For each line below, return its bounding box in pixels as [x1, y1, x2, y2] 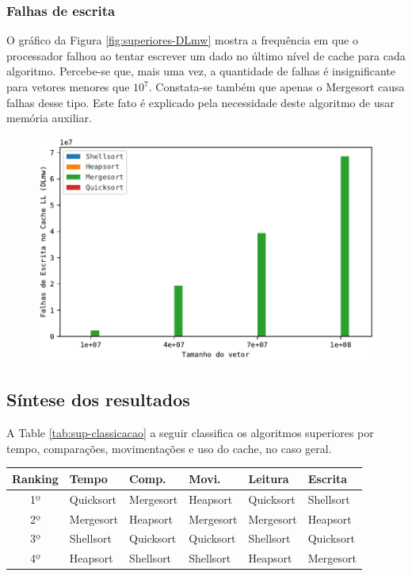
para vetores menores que [6, 79, 130, 94]
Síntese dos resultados [6, 387, 190, 412]
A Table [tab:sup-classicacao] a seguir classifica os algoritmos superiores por [6, 424, 374, 441]
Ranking [12, 470, 59, 486]
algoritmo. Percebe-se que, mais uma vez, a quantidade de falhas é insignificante [6, 63, 395, 79]
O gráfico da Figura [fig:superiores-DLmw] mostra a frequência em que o [6, 32, 359, 48]
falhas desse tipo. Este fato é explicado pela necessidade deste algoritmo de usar [6, 94, 395, 110]
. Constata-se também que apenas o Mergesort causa [148, 79, 405, 94]
